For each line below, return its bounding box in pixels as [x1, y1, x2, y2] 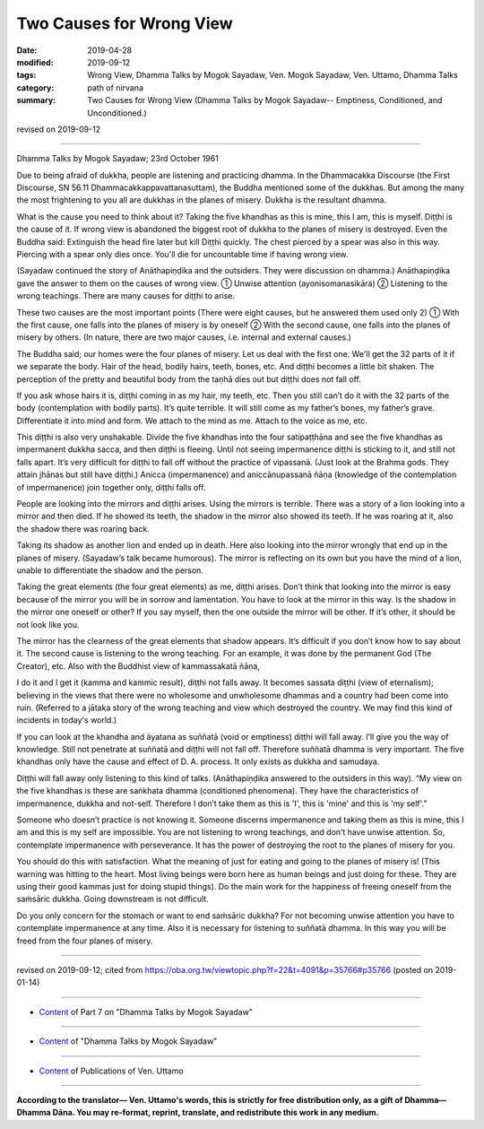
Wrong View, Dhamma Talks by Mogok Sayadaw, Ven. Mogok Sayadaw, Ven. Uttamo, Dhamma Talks [87, 70, 459, 81]
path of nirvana [87, 82, 143, 93]
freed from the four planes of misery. [16, 935, 153, 946]
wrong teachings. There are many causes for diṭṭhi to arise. [16, 291, 236, 301]
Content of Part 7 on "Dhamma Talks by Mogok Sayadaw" [39, 1006, 253, 1017]
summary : [16, 95, 56, 106]
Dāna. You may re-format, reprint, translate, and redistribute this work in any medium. [52, 1107, 380, 1118]
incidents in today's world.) [16, 715, 117, 725]
